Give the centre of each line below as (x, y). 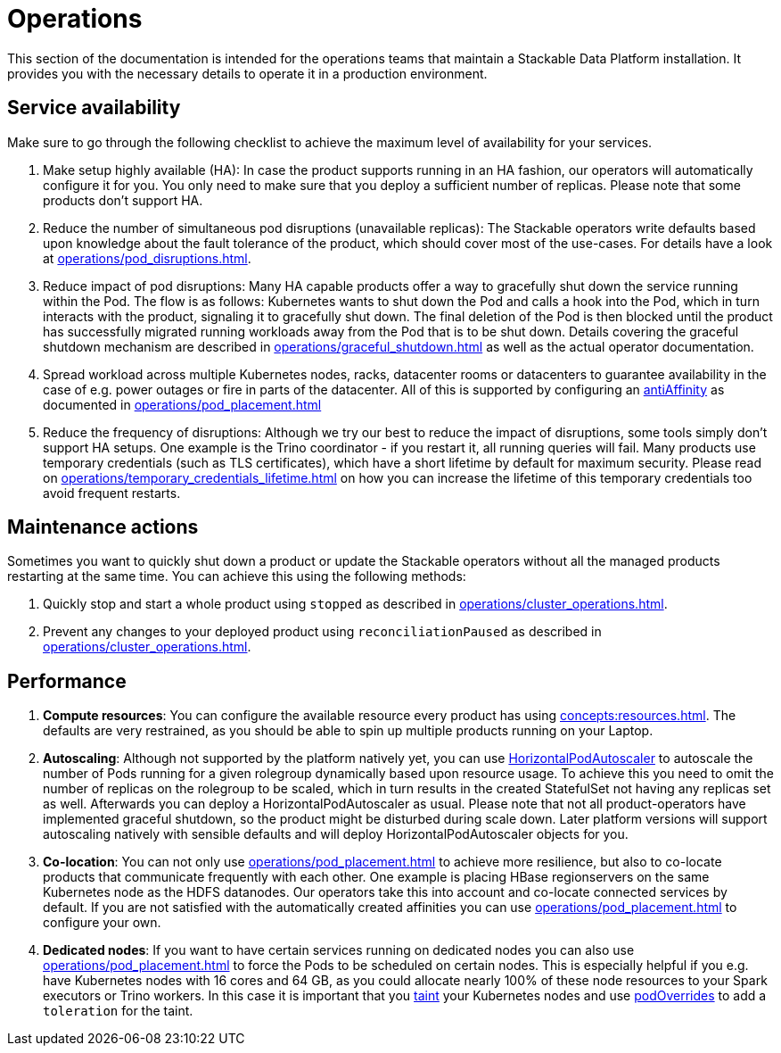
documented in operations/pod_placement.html (182, 404)
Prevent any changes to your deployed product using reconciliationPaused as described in (322, 632)
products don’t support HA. (123, 200)
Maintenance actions (103, 527)
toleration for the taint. (118, 1011)
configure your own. (102, 923)
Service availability (94, 108)
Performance (67, 681)
